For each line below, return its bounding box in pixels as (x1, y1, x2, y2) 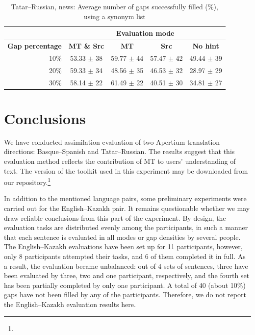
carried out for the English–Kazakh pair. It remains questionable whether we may (4, 203, 250, 213)
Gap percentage (7, 41, 62, 51)
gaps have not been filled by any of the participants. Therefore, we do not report (4, 289, 246, 300)
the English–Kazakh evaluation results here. (4, 299, 136, 309)
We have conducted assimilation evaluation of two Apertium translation (4, 136, 220, 147)
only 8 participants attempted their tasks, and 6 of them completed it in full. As (4, 251, 246, 261)
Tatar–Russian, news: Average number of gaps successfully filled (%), (11, 1, 218, 11)
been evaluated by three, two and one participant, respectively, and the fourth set (4, 270, 250, 281)
